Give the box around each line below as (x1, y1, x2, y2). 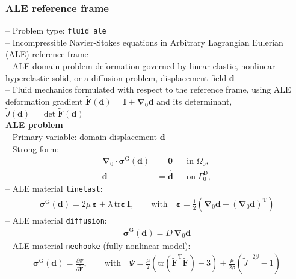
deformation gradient (5, 95, 83, 108)
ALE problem (5, 118, 63, 131)
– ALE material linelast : (5, 182, 103, 195)
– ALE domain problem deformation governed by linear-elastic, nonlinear (5, 60, 276, 72)
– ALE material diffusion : (5, 213, 107, 226)
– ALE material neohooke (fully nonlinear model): (5, 239, 191, 251)
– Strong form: (5, 142, 60, 155)
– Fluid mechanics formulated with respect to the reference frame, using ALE (5, 83, 291, 96)
